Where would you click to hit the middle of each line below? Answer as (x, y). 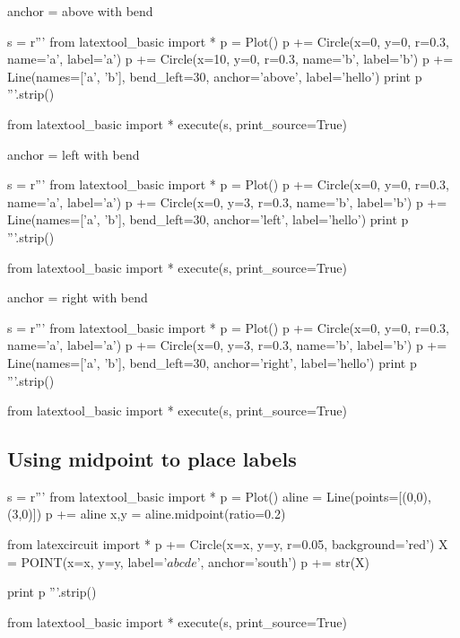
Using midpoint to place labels (152, 459)
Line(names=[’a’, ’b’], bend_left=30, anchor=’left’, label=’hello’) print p (208, 219)
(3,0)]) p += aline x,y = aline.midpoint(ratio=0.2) (147, 514)
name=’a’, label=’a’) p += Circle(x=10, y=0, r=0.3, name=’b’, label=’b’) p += (230, 59)
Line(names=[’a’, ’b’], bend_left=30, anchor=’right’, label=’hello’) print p (212, 362)
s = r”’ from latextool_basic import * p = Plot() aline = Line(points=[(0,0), (219, 496)
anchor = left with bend (74, 154)
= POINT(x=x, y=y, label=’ (87, 561)
